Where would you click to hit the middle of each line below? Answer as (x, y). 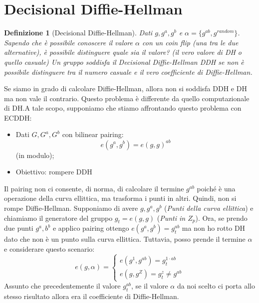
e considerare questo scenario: (49, 248)
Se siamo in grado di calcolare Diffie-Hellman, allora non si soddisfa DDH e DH (126, 88)
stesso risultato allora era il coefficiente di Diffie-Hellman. (92, 296)
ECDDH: (18, 117)
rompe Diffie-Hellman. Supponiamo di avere (71, 208)
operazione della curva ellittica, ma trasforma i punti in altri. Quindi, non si (120, 198)
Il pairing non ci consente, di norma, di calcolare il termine (94, 188)
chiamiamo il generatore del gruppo (58, 218)
